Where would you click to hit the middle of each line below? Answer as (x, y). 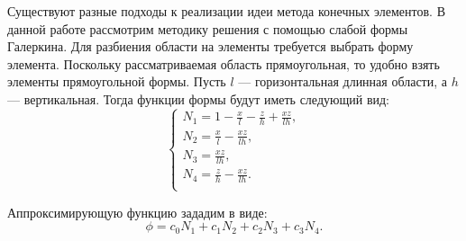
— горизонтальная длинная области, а (343, 81)
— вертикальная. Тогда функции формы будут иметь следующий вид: (199, 98)
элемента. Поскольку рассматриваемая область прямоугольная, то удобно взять (224, 63)
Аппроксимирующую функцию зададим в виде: (137, 212)
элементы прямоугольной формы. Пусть (117, 81)
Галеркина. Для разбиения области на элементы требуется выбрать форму (210, 46)
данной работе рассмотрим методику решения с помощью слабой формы (208, 28)
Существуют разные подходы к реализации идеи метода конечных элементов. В (226, 11)
